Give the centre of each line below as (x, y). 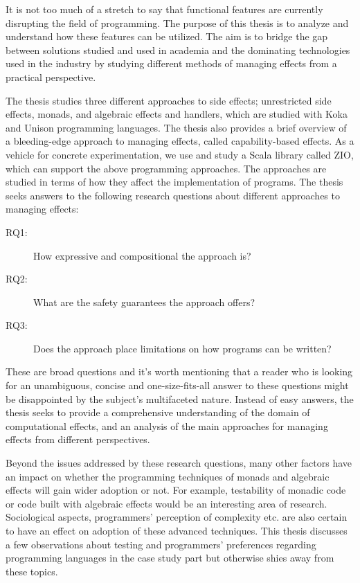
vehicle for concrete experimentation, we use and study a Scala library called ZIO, (180, 154)
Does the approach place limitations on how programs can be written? (182, 348)
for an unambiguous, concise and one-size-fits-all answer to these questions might (177, 385)
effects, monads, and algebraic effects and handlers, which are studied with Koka (177, 114)
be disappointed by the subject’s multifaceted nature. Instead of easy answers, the (180, 398)
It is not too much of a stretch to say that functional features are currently (164, 9)
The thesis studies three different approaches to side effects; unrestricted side (169, 100)
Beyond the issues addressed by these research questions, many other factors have (179, 463)
